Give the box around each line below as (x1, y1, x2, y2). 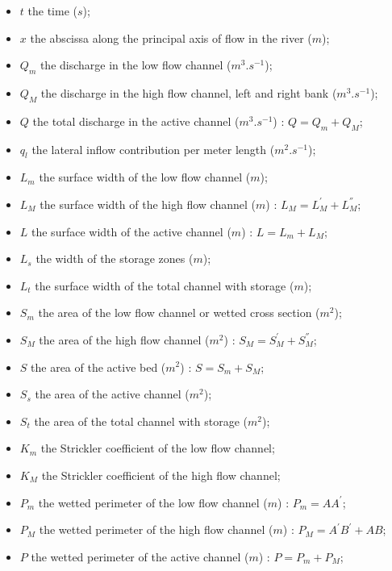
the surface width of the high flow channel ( (40, 195, 256, 212)
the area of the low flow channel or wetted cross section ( (38, 304, 320, 321)
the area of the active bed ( (31, 358, 166, 375)
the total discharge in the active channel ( (32, 112, 240, 129)
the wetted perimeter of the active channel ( (31, 548, 249, 565)
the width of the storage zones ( (35, 250, 194, 267)
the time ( (27, 2, 77, 19)
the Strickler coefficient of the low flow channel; (40, 440, 275, 456)
